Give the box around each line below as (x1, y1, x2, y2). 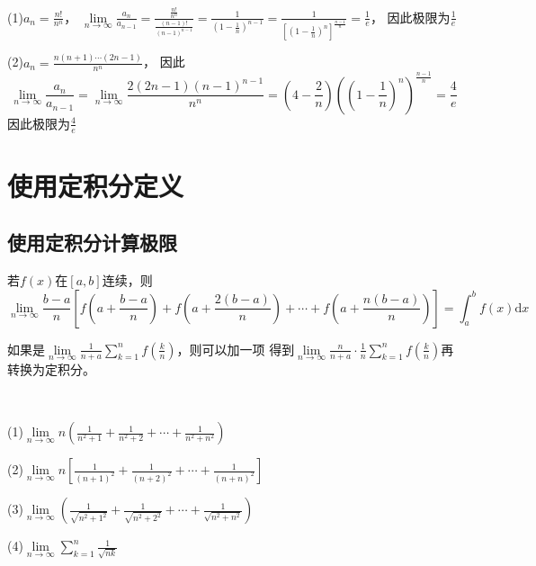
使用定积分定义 (7, 166, 184, 203)
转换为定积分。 (7, 359, 95, 378)
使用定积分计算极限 (7, 229, 177, 256)
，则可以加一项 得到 (176, 339, 295, 358)
